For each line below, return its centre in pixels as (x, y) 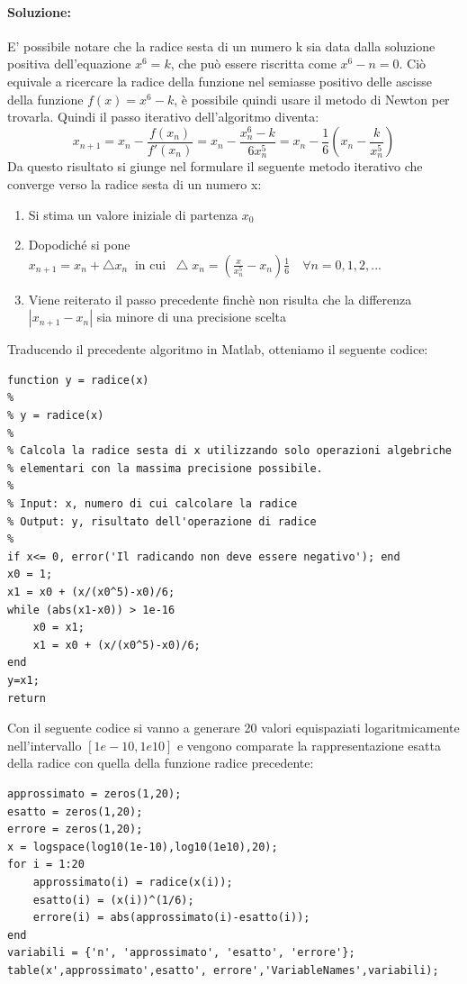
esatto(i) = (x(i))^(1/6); (113, 900)
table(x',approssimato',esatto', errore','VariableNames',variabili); (223, 970)
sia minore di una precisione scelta (192, 317)
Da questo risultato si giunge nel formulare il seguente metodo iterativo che (215, 166)
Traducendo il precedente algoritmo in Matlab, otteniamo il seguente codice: (218, 349)
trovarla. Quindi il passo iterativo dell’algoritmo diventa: (163, 117)
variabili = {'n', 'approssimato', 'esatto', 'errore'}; (181, 953)
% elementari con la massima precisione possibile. (165, 468)
